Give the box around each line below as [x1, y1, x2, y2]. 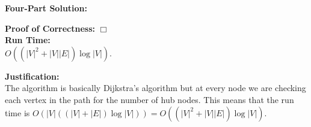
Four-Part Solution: [5, 2, 88, 14]
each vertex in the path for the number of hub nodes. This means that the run [5, 93, 294, 105]
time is [5, 106, 30, 119]
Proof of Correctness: [5, 22, 96, 34]
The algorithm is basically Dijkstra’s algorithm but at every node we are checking [5, 81, 306, 94]
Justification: [5, 69, 60, 82]
